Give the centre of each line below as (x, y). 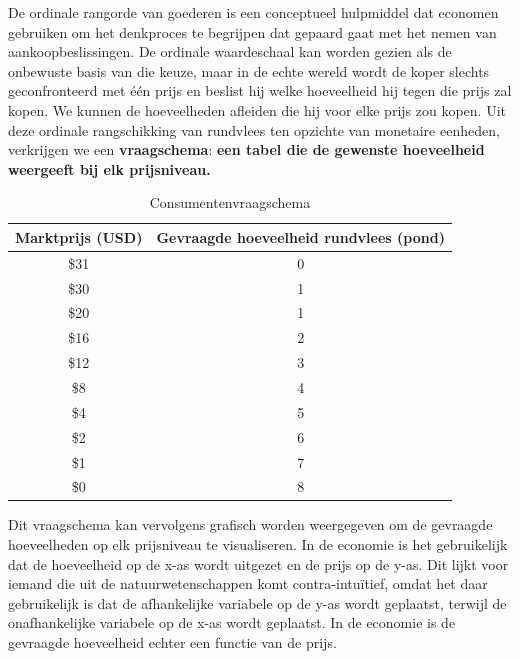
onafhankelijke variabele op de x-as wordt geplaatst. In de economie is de (232, 622)
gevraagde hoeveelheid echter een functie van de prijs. (172, 642)
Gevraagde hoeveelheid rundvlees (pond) (300, 236)
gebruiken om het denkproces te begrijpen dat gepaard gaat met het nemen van (252, 31)
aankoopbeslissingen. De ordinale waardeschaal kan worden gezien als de (230, 51)
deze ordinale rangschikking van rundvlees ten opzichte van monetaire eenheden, (254, 129)
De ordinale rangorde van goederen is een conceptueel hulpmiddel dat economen (253, 12)
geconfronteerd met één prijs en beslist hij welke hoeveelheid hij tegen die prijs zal (260, 90)
